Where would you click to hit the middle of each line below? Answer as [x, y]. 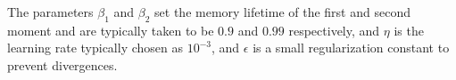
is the [409, 30]
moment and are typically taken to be [111, 30]
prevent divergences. [62, 64]
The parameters [50, 12]
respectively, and [334, 30]
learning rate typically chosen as [95, 48]
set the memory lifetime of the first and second [282, 12]
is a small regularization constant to [351, 48]
